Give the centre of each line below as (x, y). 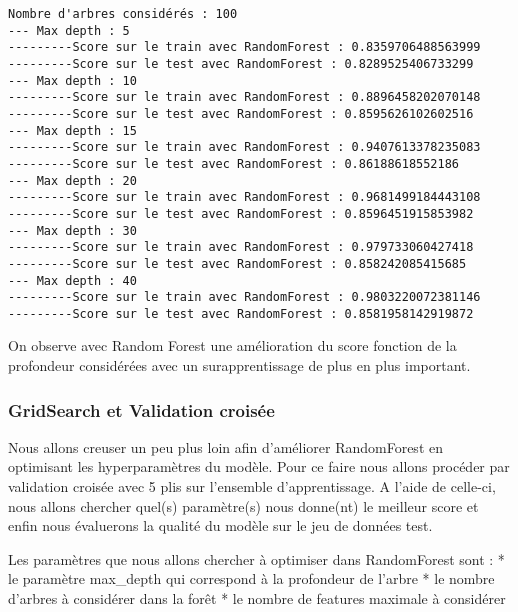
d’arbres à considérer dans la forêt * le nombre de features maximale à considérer (257, 598)
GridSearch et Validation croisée (141, 409)
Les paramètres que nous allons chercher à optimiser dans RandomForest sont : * (256, 558)
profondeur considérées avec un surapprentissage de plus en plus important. (239, 365)
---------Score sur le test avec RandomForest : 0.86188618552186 (234, 163)
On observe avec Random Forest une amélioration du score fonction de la (232, 345)
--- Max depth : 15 (72, 130)
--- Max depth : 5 (69, 30)
